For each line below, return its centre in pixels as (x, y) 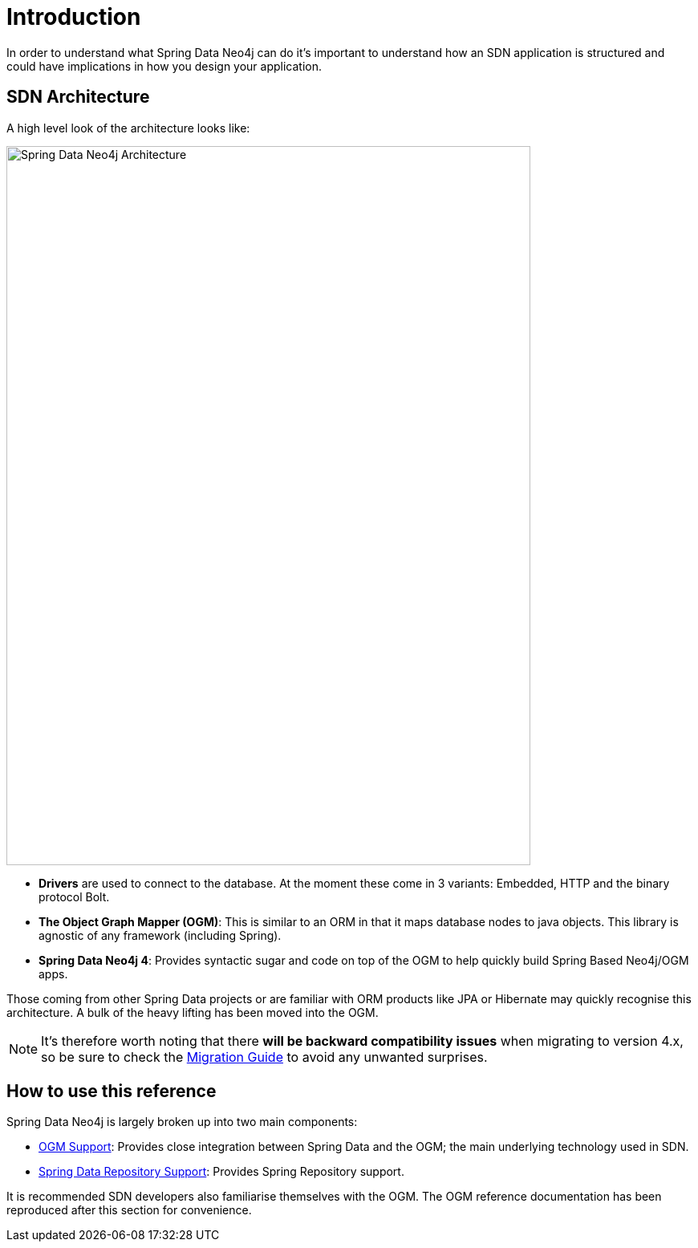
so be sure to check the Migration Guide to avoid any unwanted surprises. (264, 1057)
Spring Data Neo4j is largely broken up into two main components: (182, 1122)
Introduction (74, 17)
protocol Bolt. (74, 896)
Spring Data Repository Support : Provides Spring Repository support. (221, 1172)
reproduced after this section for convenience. (129, 1210)
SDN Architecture (78, 97)
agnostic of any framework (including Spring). (160, 935)
